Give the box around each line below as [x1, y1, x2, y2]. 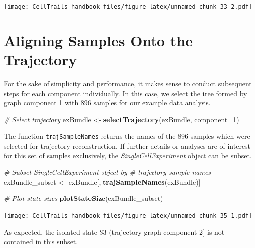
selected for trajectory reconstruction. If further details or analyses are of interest [4, 141, 251, 150]
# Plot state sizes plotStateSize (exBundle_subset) [4, 193, 163, 203]
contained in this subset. [4, 236, 78, 247]
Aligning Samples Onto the [4, 30, 193, 50]
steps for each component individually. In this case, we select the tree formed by [4, 88, 247, 98]
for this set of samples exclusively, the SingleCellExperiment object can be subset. [4, 150, 252, 160]
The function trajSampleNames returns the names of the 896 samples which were [4, 131, 250, 141]
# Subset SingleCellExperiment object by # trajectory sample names [4, 167, 211, 177]
